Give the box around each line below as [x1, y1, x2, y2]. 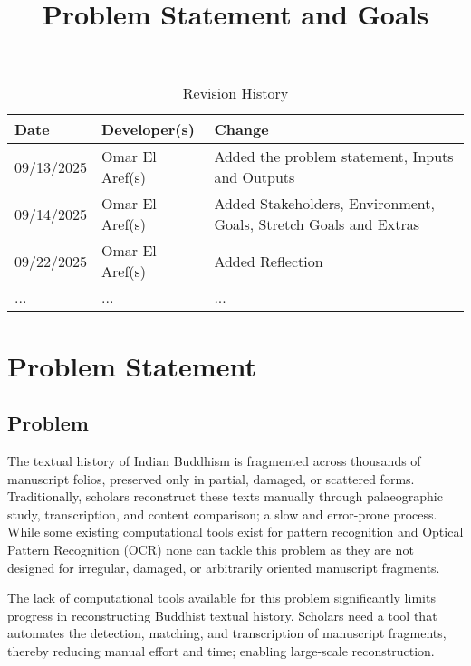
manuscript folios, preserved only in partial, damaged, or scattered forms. [7, 469, 415, 488]
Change [214, 119, 269, 140]
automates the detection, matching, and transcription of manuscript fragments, [7, 623, 447, 642]
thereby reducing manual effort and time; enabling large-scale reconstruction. [7, 641, 435, 660]
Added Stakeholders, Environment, [214, 193, 435, 214]
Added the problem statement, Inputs [214, 146, 454, 167]
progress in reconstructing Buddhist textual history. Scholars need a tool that [7, 605, 437, 624]
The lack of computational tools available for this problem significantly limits [7, 588, 436, 607]
